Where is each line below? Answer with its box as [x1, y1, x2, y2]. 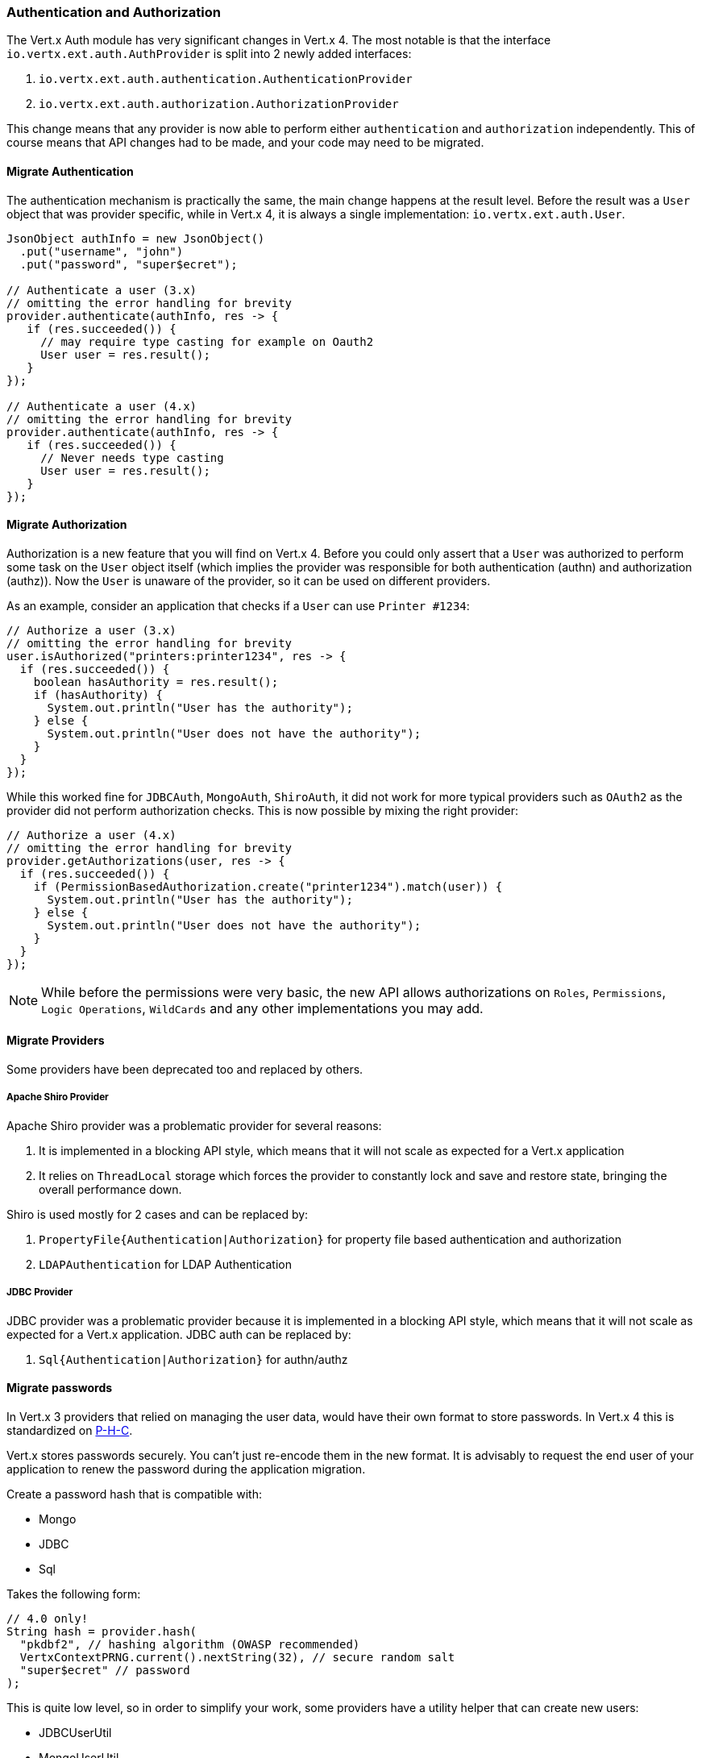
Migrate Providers [6, 1033, 105, 1048]
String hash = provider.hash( [6, 1624, 197, 1638]
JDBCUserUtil [39, 1725, 112, 1739]
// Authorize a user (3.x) [6, 623, 177, 637]
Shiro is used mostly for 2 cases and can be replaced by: [6, 1207, 309, 1221]
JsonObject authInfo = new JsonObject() [6, 231, 265, 245]
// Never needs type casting [40, 451, 224, 464]
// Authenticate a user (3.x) [6, 283, 197, 297]
